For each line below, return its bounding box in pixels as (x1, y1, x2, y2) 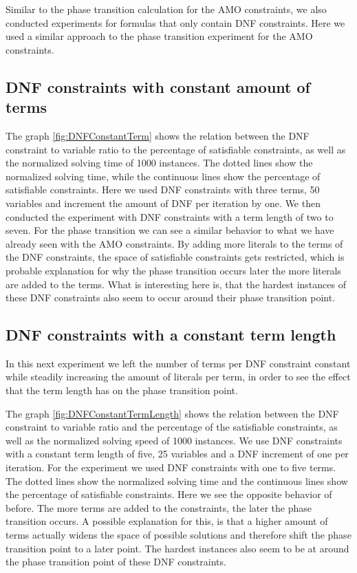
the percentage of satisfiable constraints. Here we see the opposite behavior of (6, 487, 332, 501)
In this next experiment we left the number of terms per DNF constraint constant (6, 356, 351, 370)
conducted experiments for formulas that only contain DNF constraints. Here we (6, 15, 345, 30)
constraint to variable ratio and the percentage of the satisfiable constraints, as (6, 420, 338, 434)
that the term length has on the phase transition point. (6, 383, 238, 398)
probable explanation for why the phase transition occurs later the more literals (6, 263, 341, 277)
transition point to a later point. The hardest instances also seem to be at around (6, 541, 349, 555)
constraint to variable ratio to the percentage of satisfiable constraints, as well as (6, 142, 346, 156)
